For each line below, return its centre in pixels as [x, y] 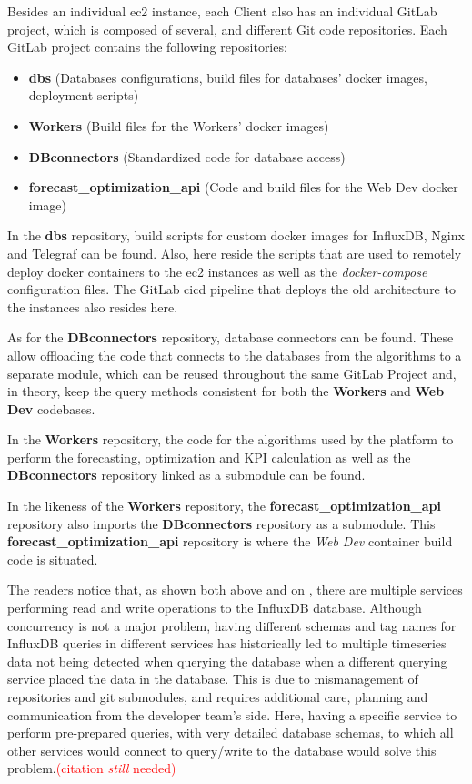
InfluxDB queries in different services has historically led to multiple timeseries [227, 643]
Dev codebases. [51, 408]
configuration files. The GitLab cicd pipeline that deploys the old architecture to [231, 289]
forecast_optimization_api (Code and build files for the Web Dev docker [243, 187]
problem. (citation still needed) [92, 768]
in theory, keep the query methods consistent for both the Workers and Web [226, 391]
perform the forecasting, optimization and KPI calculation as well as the [209, 457]
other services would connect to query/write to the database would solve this [222, 750]
